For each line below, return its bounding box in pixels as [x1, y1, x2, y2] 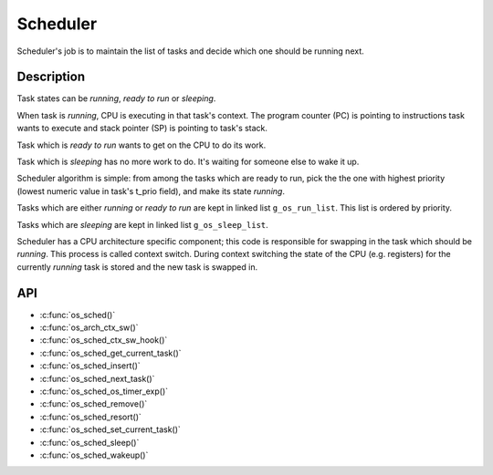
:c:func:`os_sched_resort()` [39, 411, 142, 422]
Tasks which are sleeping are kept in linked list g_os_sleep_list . [16, 219, 268, 230]
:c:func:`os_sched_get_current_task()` [39, 347, 182, 358]
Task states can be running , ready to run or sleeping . [16, 93, 216, 104]
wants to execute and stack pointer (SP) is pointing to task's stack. [16, 123, 268, 134]
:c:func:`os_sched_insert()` [39, 360, 141, 371]
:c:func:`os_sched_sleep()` [39, 437, 140, 448]
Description [16, 69, 86, 85]
